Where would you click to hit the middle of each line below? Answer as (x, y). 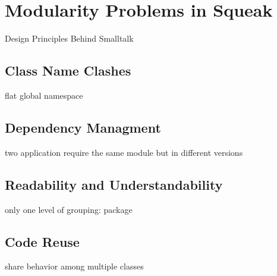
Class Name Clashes (68, 70)
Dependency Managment (83, 127)
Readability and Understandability (114, 184)
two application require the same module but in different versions (124, 152)
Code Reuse (42, 241)
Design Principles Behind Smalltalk (69, 38)
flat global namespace (44, 95)
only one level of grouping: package (69, 209)
